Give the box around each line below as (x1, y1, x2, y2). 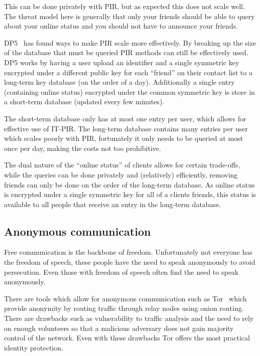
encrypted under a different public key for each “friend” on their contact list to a (4, 67, 252, 77)
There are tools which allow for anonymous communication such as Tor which (4, 293, 247, 303)
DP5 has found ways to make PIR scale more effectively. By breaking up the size (4, 37, 256, 48)
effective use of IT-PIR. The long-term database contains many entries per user (4, 123, 248, 133)
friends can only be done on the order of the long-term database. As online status (4, 179, 255, 190)
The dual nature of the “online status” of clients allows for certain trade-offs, (4, 159, 240, 170)
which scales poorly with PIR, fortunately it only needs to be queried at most (4, 133, 243, 143)
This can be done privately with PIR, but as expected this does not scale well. (4, 1, 245, 11)
